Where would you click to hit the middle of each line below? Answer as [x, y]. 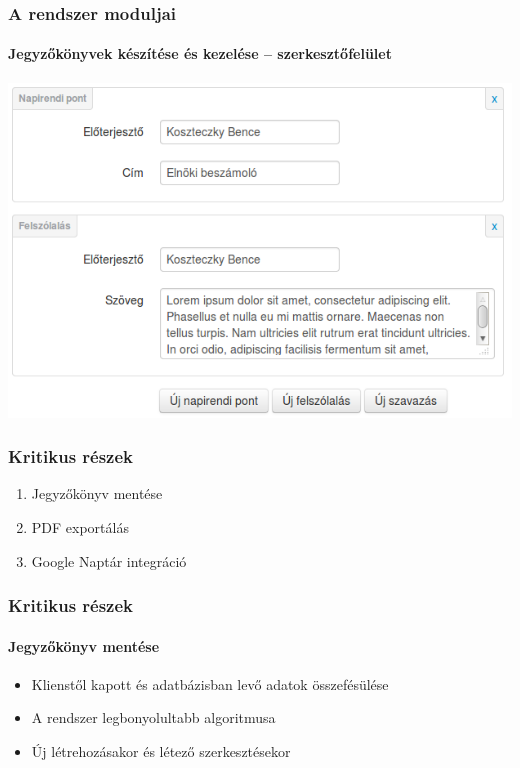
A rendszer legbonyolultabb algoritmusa [153, 717]
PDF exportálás [80, 526]
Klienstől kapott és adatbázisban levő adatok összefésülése [210, 683]
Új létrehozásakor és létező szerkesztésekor [161, 750]
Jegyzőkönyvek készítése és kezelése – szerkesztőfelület [200, 53]
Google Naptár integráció [109, 560]
